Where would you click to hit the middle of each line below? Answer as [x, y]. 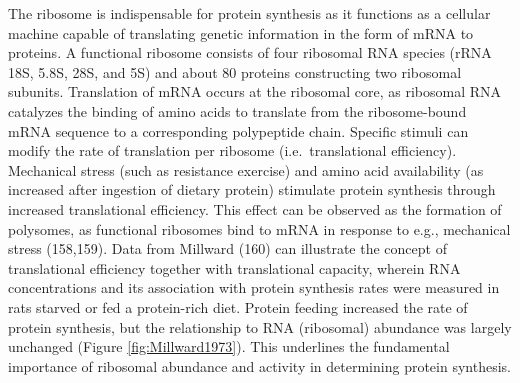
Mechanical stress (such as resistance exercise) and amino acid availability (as [246, 169]
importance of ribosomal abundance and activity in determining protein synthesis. [259, 365]
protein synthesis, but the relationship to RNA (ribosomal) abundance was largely [260, 326]
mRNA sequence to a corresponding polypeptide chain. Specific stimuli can [238, 130]
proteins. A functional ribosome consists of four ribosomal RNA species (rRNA [250, 52]
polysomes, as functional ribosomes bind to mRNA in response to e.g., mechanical [259, 228]
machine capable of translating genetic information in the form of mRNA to [241, 32]
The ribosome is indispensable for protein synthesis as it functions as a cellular [249, 13]
